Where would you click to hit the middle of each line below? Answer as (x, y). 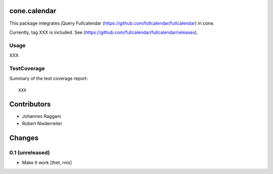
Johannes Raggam (41, 117)
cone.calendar (33, 11)
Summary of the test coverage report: (49, 79)
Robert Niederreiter (42, 123)
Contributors (30, 104)
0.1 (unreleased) (30, 152)
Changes (24, 138)
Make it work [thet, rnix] (47, 163)
